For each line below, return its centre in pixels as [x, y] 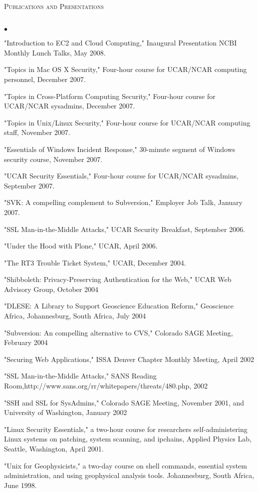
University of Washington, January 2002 [66, 412]
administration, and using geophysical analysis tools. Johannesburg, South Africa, [129, 475]
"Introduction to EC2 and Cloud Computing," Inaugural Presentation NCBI [121, 43]
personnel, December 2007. [45, 79]
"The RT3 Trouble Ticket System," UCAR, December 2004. [95, 262]
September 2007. [29, 185]
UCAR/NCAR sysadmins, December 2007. [70, 106]
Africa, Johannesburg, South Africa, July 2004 [75, 316]
